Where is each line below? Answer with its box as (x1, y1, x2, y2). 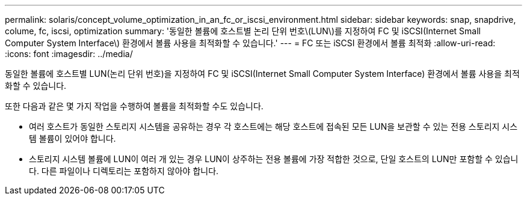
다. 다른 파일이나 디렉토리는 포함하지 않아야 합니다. (29, 166, 219, 176)
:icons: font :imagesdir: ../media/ (5, 49, 133, 59)
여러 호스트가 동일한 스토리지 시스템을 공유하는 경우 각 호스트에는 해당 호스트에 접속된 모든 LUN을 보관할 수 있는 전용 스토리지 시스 (29, 121, 518, 132)
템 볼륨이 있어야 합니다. (29, 133, 116, 144)
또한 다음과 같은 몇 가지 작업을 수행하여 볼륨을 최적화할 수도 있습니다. (5, 101, 263, 111)
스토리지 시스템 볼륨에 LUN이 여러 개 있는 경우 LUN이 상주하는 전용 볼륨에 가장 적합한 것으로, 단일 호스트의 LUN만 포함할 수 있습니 (29, 154, 519, 164)
